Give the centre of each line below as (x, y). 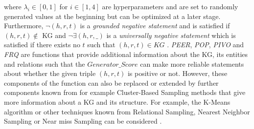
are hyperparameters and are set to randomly (170, 6)
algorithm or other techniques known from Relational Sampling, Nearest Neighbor (127, 111)
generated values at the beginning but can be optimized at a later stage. (112, 16)
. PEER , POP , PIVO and (206, 45)
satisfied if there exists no (42, 45)
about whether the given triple (50, 73)
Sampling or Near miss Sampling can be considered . (83, 121)
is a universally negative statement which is (171, 35)
